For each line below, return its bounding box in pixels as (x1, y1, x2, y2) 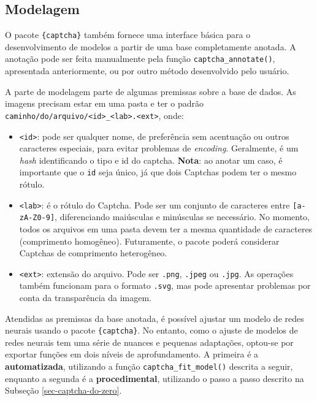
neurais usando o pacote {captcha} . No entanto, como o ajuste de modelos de (5, 324, 298, 337)
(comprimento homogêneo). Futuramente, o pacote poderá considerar (19, 234, 280, 247)
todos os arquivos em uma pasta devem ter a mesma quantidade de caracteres (19, 222, 313, 235)
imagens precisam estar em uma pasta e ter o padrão (5, 97, 204, 110)
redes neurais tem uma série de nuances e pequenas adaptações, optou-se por (5, 335, 294, 348)
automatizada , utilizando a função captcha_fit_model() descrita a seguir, (5, 360, 293, 373)
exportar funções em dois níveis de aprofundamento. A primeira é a (5, 348, 259, 361)
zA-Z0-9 (19, 213, 50, 223)
